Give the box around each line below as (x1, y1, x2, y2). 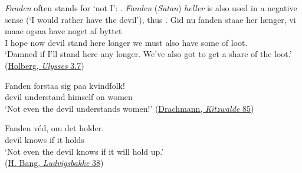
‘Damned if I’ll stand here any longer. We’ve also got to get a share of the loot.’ (5, 48, 292, 60)
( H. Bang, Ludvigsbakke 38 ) (5, 157, 104, 169)
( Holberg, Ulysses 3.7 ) (5, 59, 84, 71)
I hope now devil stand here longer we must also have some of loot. (5, 36, 248, 48)
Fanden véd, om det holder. (5, 122, 104, 134)
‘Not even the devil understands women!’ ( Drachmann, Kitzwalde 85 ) (5, 102, 254, 114)
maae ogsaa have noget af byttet (5, 25, 122, 37)
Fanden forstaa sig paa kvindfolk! (5, 79, 125, 91)
